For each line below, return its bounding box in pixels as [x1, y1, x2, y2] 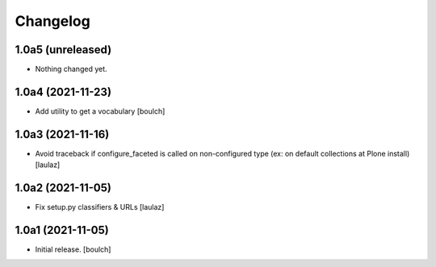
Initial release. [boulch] [35, 244, 111, 254]
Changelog [15, 12, 90, 30]
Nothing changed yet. [35, 65, 108, 74]
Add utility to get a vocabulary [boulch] [35, 106, 166, 116]
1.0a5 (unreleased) [15, 43, 112, 56]
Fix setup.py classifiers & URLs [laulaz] [35, 202, 165, 212]
